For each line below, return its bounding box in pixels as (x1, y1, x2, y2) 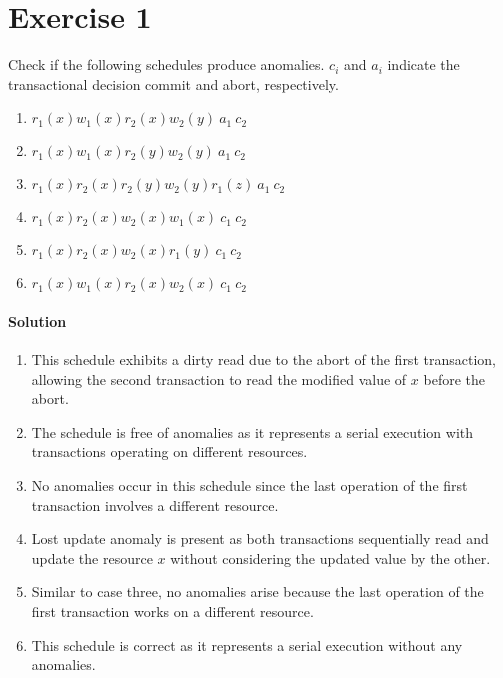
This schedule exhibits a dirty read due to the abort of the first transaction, (31, 349, 496, 370)
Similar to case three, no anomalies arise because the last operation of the (31, 581, 484, 602)
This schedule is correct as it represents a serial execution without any (31, 634, 463, 655)
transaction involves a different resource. (31, 494, 279, 515)
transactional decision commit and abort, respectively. (8, 73, 339, 94)
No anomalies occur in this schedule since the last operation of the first (31, 475, 468, 496)
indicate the (387, 54, 460, 75)
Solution (8, 310, 67, 331)
